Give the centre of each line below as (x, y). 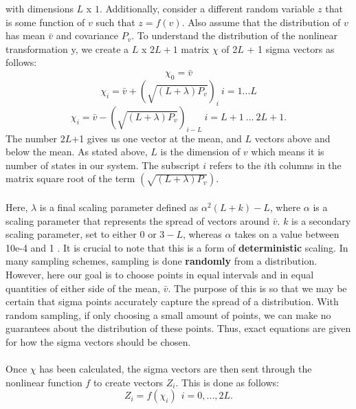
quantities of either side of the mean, (83, 288)
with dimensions (40, 8)
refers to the (235, 165)
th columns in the (304, 165)
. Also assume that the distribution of (261, 22)
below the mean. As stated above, (77, 152)
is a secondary (321, 220)
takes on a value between (287, 234)
